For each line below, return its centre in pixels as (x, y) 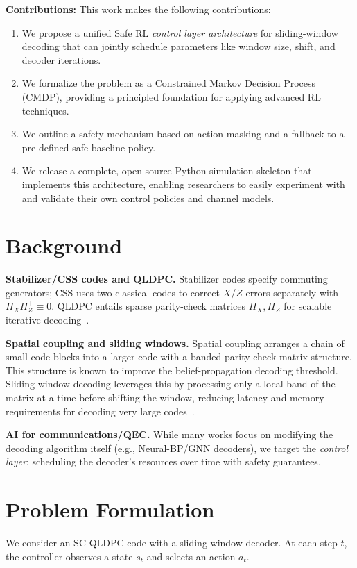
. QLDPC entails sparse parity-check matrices (149, 306)
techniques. (45, 110)
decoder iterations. (61, 59)
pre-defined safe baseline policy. (89, 147)
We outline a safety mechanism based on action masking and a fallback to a (183, 134)
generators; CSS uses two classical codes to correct (113, 292)
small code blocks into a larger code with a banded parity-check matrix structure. (179, 357)
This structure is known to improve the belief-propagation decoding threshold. (172, 370)
